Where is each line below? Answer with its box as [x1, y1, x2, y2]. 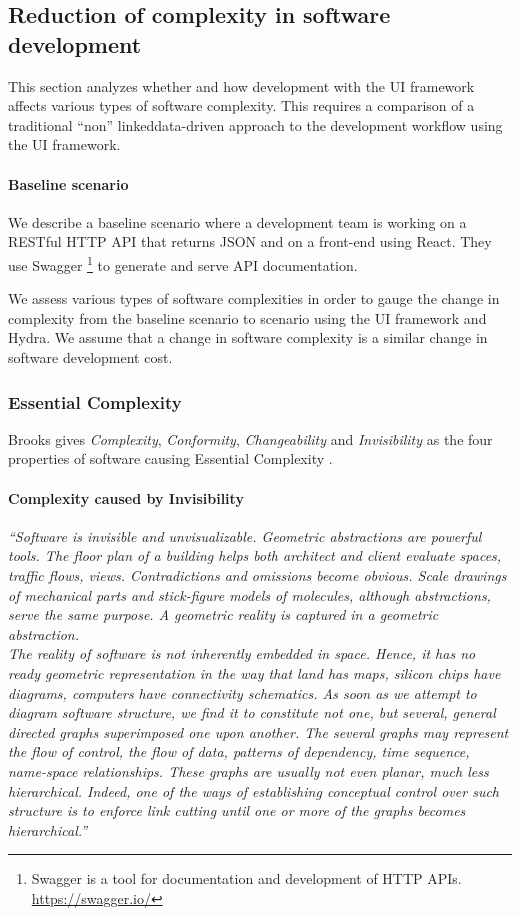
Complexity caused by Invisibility [8, 487, 244, 508]
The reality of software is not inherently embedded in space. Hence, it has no [8, 643, 476, 664]
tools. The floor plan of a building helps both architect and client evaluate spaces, [8, 545, 502, 566]
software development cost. [8, 346, 173, 367]
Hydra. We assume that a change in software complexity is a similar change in [8, 327, 488, 348]
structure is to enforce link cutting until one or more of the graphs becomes [8, 800, 466, 821]
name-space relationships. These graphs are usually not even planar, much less [8, 760, 489, 781]
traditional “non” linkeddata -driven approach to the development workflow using [8, 114, 503, 135]
